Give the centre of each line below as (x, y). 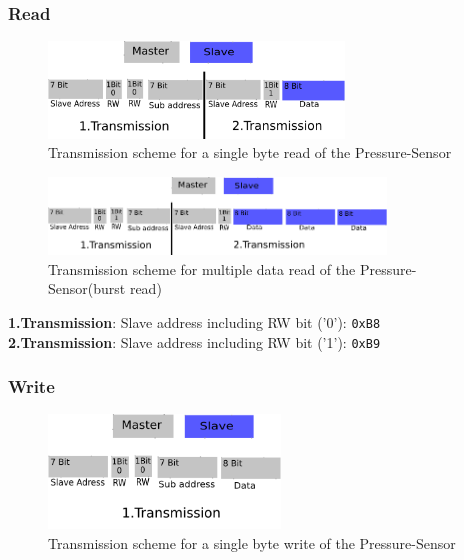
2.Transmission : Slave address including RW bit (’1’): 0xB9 (194, 341)
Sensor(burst (87, 288)
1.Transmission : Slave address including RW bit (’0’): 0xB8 (194, 321)
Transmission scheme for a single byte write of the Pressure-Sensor (252, 542)
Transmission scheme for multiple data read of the (202, 268)
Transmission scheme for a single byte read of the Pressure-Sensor (250, 152)
